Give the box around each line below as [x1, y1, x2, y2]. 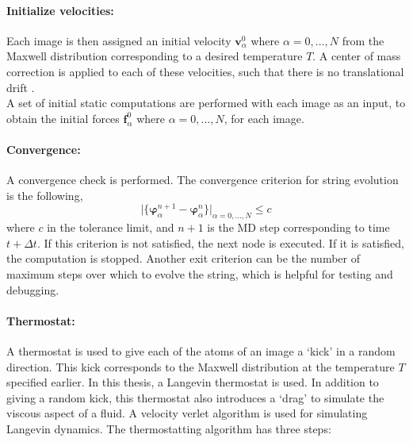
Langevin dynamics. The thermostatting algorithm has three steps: [6, 420, 331, 436]
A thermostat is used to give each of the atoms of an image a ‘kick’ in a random [6, 342, 396, 359]
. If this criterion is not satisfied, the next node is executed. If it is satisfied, [36, 234, 404, 251]
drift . [6, 79, 35, 95]
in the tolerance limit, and [47, 219, 174, 236]
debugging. [6, 281, 59, 298]
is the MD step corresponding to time [207, 219, 390, 236]
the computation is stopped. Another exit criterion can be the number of [6, 250, 360, 267]
